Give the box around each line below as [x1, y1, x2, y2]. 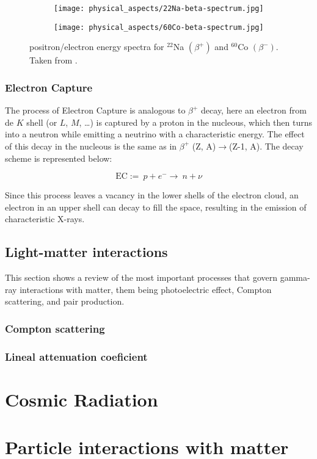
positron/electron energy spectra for [29, 40, 164, 53]
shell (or [26, 115, 57, 128]
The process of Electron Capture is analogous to [5, 104, 186, 117]
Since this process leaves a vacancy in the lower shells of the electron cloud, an [5, 189, 299, 201]
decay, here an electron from [201, 104, 307, 117]
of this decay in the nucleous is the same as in [5, 139, 177, 152]
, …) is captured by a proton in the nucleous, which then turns [79, 115, 313, 128]
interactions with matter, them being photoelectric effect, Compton [20, 283, 272, 295]
